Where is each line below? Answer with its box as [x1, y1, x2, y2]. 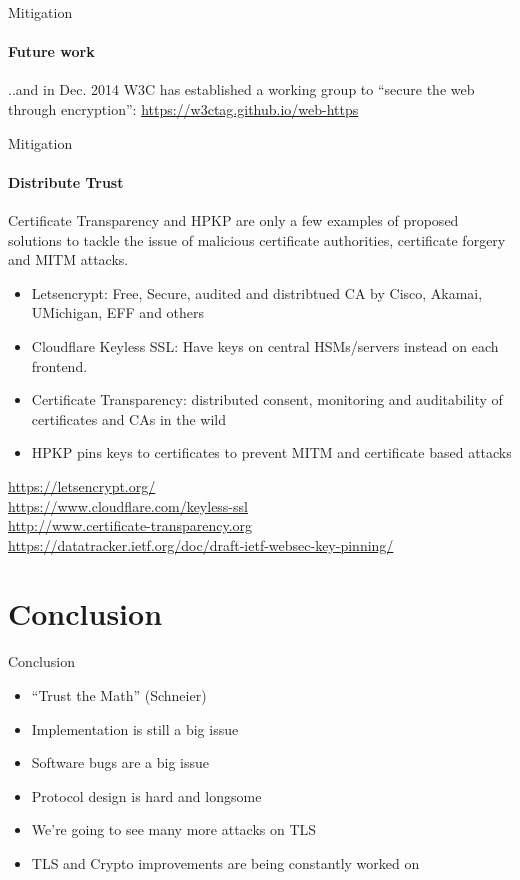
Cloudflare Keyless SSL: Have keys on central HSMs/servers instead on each [31, 335, 499, 356]
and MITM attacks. [8, 249, 129, 270]
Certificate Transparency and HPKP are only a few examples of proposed [8, 209, 459, 230]
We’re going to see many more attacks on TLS [31, 819, 317, 840]
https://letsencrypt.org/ [8, 475, 156, 496]
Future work [8, 41, 95, 62]
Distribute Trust [8, 171, 124, 192]
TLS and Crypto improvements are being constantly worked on [31, 852, 420, 873]
